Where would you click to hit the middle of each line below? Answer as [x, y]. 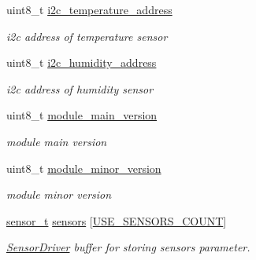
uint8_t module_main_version [82, 115]
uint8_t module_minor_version [84, 168]
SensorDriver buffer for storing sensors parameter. [128, 247]
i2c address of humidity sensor [80, 88]
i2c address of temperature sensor [87, 36]
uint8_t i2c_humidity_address [82, 62]
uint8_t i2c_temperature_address [89, 9]
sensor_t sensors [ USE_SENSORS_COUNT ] [117, 220]
